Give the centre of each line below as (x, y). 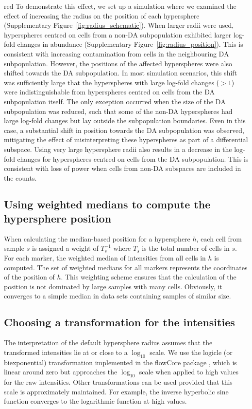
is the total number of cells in (186, 248)
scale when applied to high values (189, 372)
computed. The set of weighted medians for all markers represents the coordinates (126, 267)
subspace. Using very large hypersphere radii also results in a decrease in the (118, 149)
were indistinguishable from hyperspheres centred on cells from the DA (109, 92)
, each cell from (219, 238)
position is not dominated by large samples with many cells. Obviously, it (113, 286)
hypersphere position (58, 218)
